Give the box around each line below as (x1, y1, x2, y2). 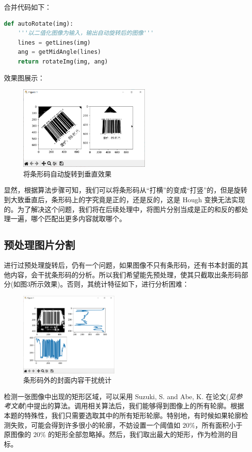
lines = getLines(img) (17, 39, 91, 46)
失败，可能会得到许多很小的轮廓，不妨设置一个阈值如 (10, 420, 180, 430)
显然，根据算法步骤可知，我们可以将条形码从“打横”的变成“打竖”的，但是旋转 (4, 185, 248, 195)
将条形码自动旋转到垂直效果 (23, 168, 111, 178)
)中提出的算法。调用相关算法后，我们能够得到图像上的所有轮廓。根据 (24, 401, 244, 411)
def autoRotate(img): (4, 20, 74, 27)
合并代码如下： (4, 2, 51, 12)
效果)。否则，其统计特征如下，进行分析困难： (44, 279, 189, 289)
